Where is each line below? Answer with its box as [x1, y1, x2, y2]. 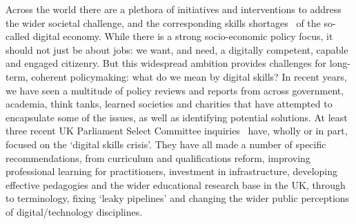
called [6, 29, 30, 43]
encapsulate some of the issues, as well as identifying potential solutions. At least [6, 110, 348, 124]
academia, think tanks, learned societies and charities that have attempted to [6, 96, 333, 111]
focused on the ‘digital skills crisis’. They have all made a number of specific [6, 136, 326, 151]
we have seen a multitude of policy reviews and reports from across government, [6, 83, 344, 97]
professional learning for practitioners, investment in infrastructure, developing [6, 164, 338, 179]
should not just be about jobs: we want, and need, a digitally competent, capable [6, 42, 348, 57]
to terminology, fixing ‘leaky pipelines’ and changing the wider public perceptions [6, 191, 350, 205]
